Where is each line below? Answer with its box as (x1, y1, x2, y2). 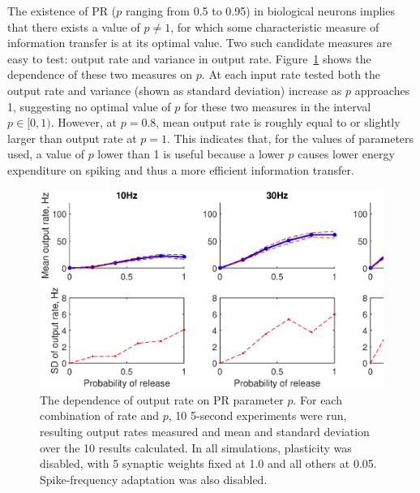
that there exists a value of (7, 18, 140, 35)
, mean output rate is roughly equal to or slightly (156, 114, 401, 131)
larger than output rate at (7, 129, 137, 146)
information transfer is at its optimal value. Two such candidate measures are (7, 34, 392, 51)
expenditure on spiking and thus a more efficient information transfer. (7, 161, 354, 178)
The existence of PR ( (7, 2, 117, 19)
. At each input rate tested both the (201, 66, 381, 83)
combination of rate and (40, 407, 160, 424)
